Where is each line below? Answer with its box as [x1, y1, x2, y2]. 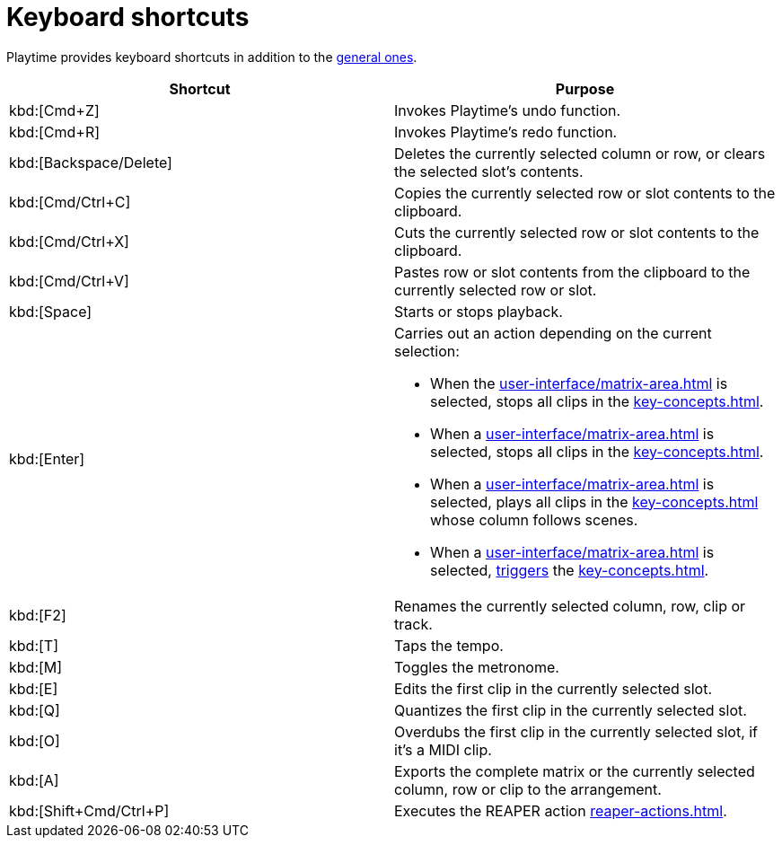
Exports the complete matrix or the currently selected [394, 761, 755, 780]
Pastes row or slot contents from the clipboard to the [394, 262, 751, 281]
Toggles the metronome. [394, 657, 559, 676]
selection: [394, 341, 460, 360]
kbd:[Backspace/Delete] [9, 153, 172, 172]
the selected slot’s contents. [394, 162, 584, 180]
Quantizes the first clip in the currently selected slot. [394, 700, 747, 719]
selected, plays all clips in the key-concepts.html [430, 492, 759, 511]
